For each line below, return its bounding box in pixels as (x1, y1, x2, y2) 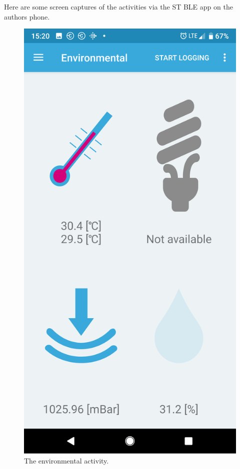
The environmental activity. (24, 455, 109, 465)
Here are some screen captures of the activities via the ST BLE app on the (4, 2, 233, 12)
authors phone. (4, 11, 50, 22)
